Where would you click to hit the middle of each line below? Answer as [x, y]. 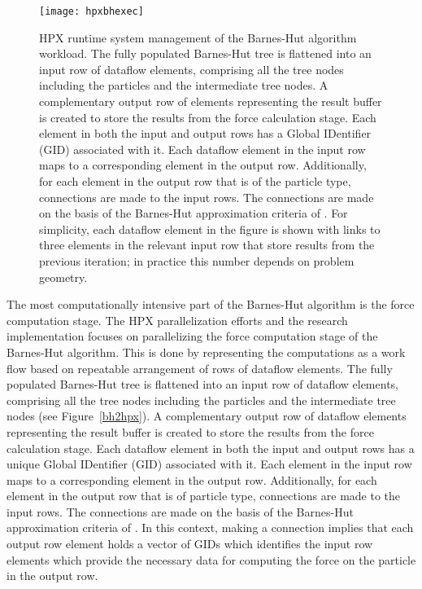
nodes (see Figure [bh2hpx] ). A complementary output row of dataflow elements [207, 416]
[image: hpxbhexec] [91, 11]
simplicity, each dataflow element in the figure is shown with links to [210, 229]
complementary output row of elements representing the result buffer [211, 101]
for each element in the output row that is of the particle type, [195, 181]
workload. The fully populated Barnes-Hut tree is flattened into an [205, 53]
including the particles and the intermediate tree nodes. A [184, 85]
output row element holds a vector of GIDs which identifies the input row [190, 544]
